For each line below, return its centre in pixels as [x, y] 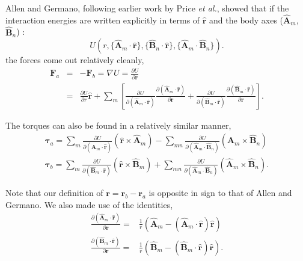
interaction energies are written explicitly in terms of [103, 20]
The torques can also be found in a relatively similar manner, [118, 125]
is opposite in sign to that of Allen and [220, 192]
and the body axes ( [246, 20]
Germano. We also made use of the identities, [89, 204]
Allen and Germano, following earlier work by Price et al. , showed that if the [147, 8]
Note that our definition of [54, 192]
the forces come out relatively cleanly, [75, 60]
